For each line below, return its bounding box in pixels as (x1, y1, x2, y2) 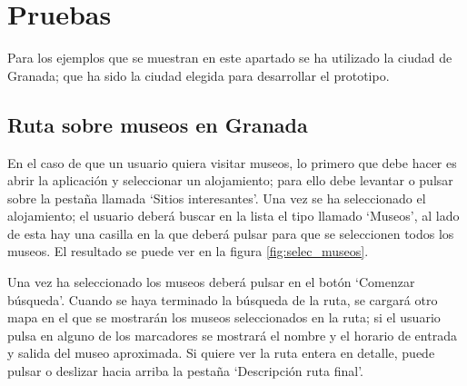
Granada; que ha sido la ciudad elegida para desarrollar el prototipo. (7, 65, 390, 84)
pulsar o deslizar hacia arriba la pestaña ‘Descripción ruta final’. (7, 361, 363, 381)
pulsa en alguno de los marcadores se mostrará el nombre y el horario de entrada (7, 325, 457, 344)
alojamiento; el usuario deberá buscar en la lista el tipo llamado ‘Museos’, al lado (7, 206, 460, 225)
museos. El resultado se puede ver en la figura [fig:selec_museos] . (7, 242, 369, 261)
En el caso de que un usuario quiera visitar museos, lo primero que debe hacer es (7, 153, 457, 172)
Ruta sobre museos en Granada (7, 110, 308, 138)
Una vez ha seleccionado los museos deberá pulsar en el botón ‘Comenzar (7, 272, 415, 292)
